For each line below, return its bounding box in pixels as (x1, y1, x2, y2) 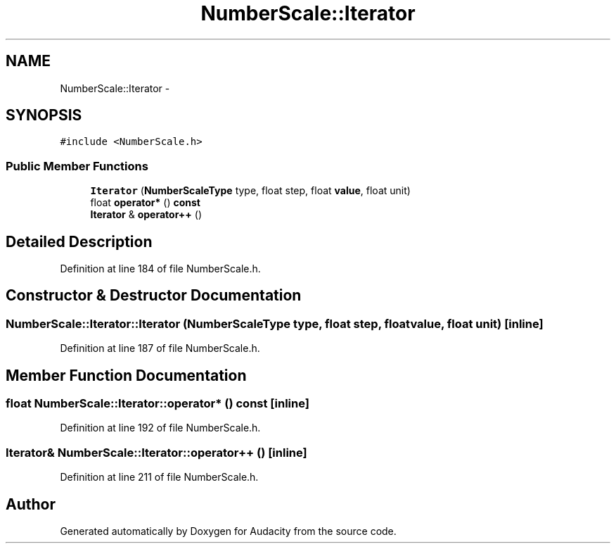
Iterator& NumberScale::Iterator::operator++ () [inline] (6, 445, 307, 460)
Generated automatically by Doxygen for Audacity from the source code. (60, 525, 397, 538)
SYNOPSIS (6, 106, 82, 125)
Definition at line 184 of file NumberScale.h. (60, 263, 261, 275)
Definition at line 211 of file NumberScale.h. (60, 471, 259, 484)
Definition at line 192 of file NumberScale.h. (60, 422, 261, 434)
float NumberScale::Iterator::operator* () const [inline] (6, 396, 309, 411)
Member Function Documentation (6, 366, 247, 384)
